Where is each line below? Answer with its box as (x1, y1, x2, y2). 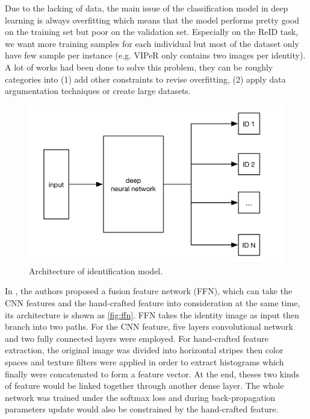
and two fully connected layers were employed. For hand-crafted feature (5, 332, 268, 344)
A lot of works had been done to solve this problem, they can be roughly (5, 60, 273, 73)
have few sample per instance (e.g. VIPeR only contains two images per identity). (5, 49, 306, 61)
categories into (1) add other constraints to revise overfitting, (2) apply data (5, 72, 286, 85)
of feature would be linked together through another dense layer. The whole (5, 379, 284, 392)
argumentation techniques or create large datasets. (5, 84, 191, 97)
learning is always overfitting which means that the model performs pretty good (5, 13, 299, 26)
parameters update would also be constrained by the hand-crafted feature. (5, 403, 279, 415)
